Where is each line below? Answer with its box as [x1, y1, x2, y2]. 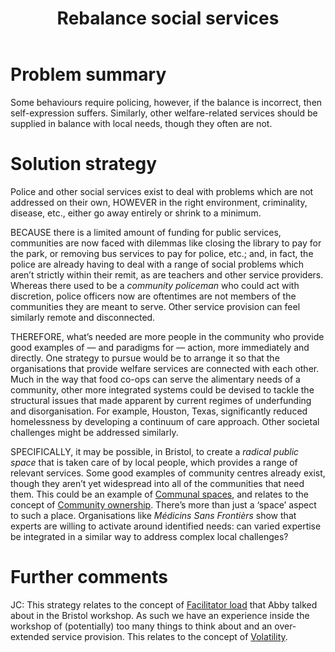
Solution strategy [10, 153, 158, 176]
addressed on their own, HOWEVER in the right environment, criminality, [10, 196, 308, 208]
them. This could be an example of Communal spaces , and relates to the [10, 488, 309, 500]
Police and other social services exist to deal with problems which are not [10, 185, 314, 197]
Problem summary [10, 63, 167, 86]
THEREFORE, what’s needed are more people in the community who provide [10, 330, 325, 342]
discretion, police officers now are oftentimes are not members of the [10, 290, 297, 302]
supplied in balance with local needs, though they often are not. [10, 117, 273, 129]
